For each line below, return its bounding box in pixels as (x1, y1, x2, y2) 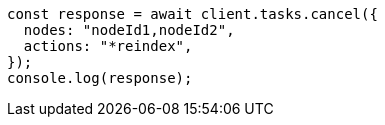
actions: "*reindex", (23, 38, 193, 54)
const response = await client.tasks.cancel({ (7, 6, 378, 22)
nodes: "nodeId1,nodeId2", (23, 22, 235, 38)
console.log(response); (7, 70, 193, 86)
